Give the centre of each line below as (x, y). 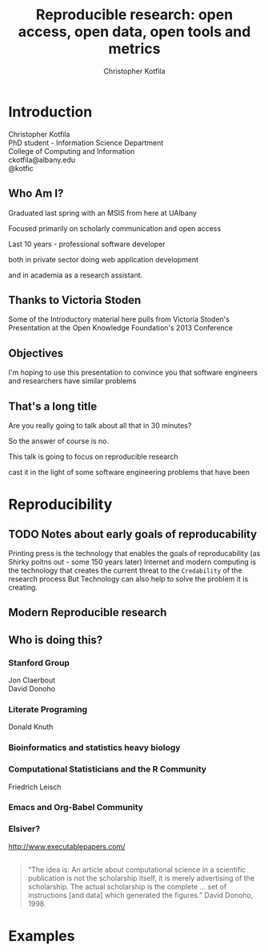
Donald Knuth (31, 727)
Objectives (36, 353)
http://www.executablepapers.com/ (67, 846)
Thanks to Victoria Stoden (75, 300)
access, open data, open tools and (134, 32)
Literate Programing (48, 709)
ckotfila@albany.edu (42, 160)
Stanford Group (39, 662)
